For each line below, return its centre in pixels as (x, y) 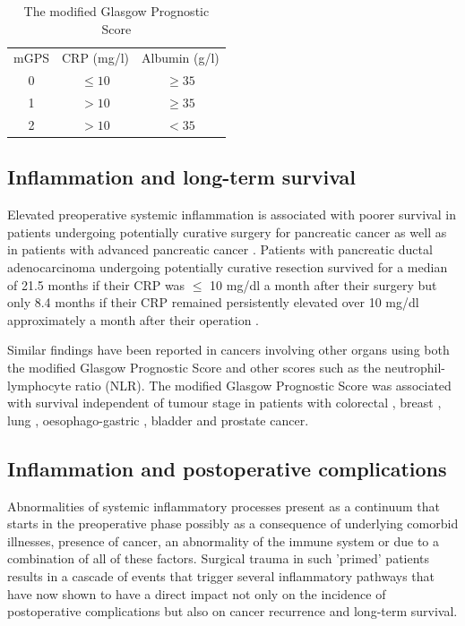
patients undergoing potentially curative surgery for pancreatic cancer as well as (227, 232)
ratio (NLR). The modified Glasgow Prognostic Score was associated (263, 385)
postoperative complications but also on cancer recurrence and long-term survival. (232, 611)
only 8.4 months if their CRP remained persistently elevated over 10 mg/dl (213, 302)
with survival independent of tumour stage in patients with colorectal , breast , (224, 403)
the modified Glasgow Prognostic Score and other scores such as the (194, 368)
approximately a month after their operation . (133, 319)
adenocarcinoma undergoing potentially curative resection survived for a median (228, 267)
